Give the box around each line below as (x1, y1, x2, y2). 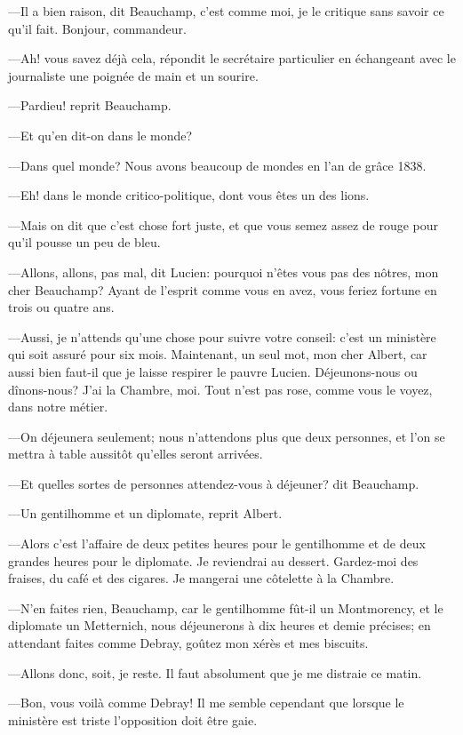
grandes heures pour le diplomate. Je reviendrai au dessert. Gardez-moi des (8, 551, 419, 570)
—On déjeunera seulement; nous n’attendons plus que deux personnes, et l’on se (8, 427, 445, 445)
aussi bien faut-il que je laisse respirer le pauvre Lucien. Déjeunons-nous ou (8, 362, 418, 380)
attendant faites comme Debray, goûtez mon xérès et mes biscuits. (8, 634, 369, 652)
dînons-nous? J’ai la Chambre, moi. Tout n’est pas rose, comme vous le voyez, (8, 379, 433, 398)
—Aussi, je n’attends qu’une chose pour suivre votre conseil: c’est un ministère (8, 327, 436, 346)
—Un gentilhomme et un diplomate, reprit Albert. (8, 504, 283, 523)
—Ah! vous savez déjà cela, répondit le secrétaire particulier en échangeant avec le (8, 49, 456, 68)
